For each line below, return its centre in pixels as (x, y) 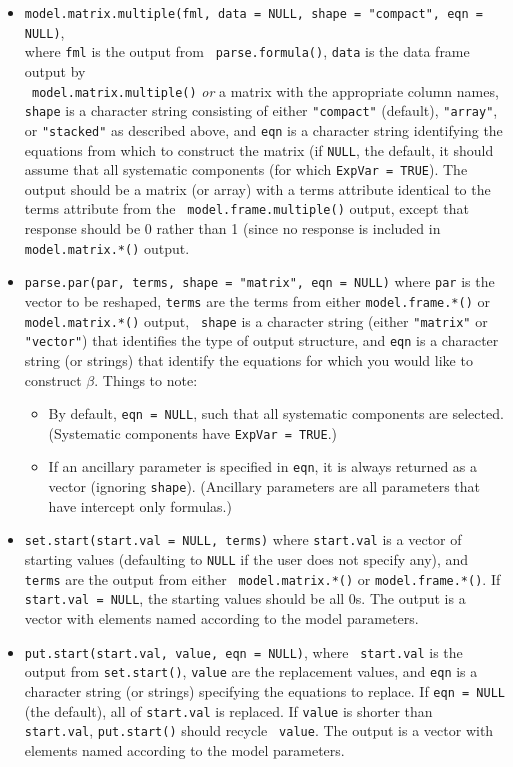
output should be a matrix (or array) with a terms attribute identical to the (257, 188)
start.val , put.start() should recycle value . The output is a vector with (259, 730)
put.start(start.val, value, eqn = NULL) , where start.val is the (243, 651)
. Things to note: (146, 379)
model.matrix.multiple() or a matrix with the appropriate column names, (265, 90)
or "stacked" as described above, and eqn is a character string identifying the (263, 129)
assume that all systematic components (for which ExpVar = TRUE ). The (246, 169)
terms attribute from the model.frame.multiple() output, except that (246, 208)
